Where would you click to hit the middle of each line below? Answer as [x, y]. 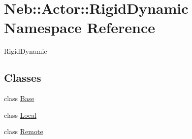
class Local [20, 115]
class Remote [24, 131]
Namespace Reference [80, 27]
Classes [23, 78]
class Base [19, 98]
